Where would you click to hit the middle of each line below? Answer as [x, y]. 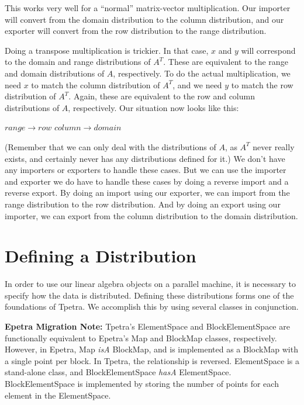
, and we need [197, 84]
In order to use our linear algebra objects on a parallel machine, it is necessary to [151, 284]
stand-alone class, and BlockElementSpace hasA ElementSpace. [118, 372]
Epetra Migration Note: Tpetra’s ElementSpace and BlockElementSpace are [147, 326]
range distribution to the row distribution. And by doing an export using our [143, 204]
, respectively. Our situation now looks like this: [153, 107]
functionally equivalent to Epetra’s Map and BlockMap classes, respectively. [141, 337]
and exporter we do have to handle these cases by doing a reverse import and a [147, 181]
